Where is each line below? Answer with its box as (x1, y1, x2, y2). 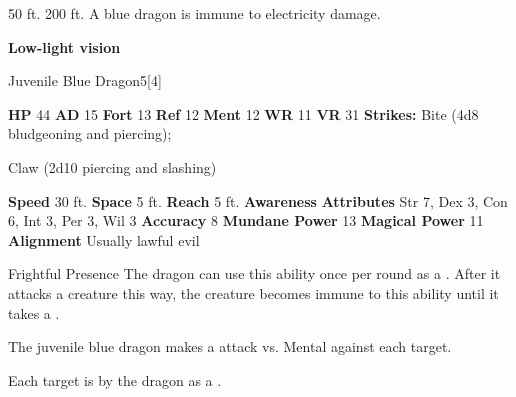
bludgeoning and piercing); (8, 123, 172, 144)
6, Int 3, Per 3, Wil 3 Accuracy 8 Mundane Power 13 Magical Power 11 (8, 210, 484, 231)
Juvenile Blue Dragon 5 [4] (8, 70, 162, 91)
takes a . (8, 302, 60, 323)
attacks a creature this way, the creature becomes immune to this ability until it (8, 282, 499, 303)
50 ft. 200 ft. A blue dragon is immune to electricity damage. (8, 3, 381, 23)
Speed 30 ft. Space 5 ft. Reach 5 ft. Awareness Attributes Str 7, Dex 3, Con (8, 190, 508, 211)
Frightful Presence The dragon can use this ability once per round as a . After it (8, 263, 501, 284)
